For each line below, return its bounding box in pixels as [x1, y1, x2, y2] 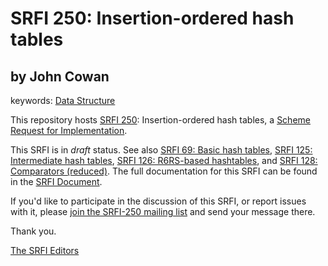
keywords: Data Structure [10, 95, 116, 106]
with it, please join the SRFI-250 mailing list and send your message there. [10, 206, 316, 217]
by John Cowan [10, 68, 110, 85]
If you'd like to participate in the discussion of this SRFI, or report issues [10, 195, 307, 207]
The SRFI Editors [10, 245, 80, 256]
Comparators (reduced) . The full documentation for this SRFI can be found [10, 165, 318, 177]
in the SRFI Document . [10, 176, 103, 187]
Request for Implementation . [10, 125, 128, 136]
